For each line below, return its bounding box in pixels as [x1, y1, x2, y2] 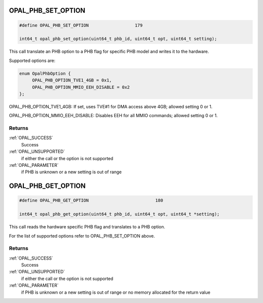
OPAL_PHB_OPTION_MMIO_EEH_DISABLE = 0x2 [32, 84, 130, 90]
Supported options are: [9, 58, 56, 63]
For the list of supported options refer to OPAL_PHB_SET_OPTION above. [9, 233, 155, 239]
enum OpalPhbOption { [19, 71, 71, 76]
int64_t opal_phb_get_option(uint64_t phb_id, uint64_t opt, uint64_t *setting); [19, 211, 220, 217]
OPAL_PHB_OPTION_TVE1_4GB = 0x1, [32, 78, 112, 83]
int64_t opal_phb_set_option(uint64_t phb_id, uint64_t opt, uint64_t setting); [19, 36, 217, 41]
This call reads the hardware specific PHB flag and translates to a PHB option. [9, 224, 166, 230]
